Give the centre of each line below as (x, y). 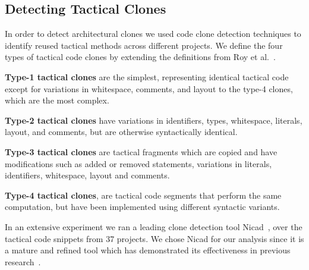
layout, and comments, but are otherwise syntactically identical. (121, 132)
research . (23, 261)
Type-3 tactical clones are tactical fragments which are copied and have (141, 151)
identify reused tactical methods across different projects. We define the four (144, 45)
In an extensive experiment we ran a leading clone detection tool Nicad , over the (154, 226)
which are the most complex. (57, 100)
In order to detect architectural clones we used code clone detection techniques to (153, 34)
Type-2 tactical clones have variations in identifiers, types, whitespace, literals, (154, 120)
